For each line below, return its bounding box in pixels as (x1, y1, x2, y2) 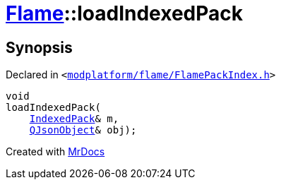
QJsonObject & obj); (29, 124, 137, 136)
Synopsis (6, 38, 73, 56)
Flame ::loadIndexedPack (6, 1, 243, 25)
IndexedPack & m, (29, 113, 119, 125)
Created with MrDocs (6, 145, 105, 158)
